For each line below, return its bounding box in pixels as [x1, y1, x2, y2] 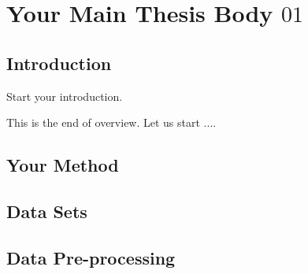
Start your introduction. [6, 87, 123, 104]
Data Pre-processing [6, 245, 176, 269]
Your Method [6, 153, 119, 177]
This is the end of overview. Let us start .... [6, 114, 217, 131]
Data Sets [6, 198, 87, 223]
